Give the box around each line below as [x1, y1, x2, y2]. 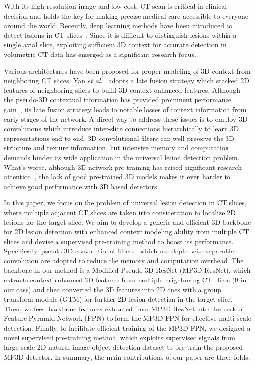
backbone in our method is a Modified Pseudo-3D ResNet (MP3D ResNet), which [4, 265, 251, 275]
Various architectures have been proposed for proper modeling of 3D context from [4, 65, 251, 76]
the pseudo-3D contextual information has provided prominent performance [4, 94, 231, 105]
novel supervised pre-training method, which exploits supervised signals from [4, 332, 235, 342]
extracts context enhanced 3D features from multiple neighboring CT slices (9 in [4, 275, 247, 285]
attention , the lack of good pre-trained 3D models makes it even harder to [4, 171, 230, 182]
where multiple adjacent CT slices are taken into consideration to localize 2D [4, 207, 236, 217]
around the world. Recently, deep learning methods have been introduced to [4, 20, 233, 30]
